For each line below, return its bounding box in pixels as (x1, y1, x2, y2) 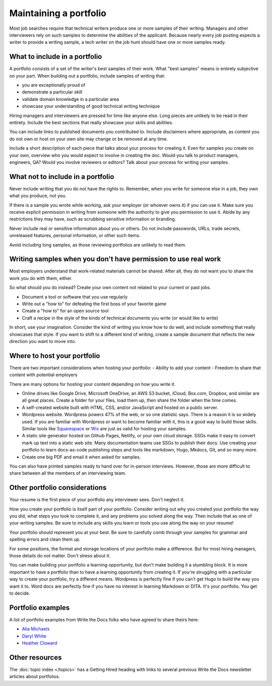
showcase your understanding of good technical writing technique (22, 103, 160, 109)
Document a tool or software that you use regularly (22, 294, 128, 300)
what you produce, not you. (9, 193, 66, 199)
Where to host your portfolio (9, 351, 100, 360)
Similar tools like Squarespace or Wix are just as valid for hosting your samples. (22, 426, 187, 432)
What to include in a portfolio (9, 52, 102, 61)
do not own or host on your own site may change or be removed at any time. (9, 136, 168, 142)
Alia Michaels (22, 626, 50, 632)
